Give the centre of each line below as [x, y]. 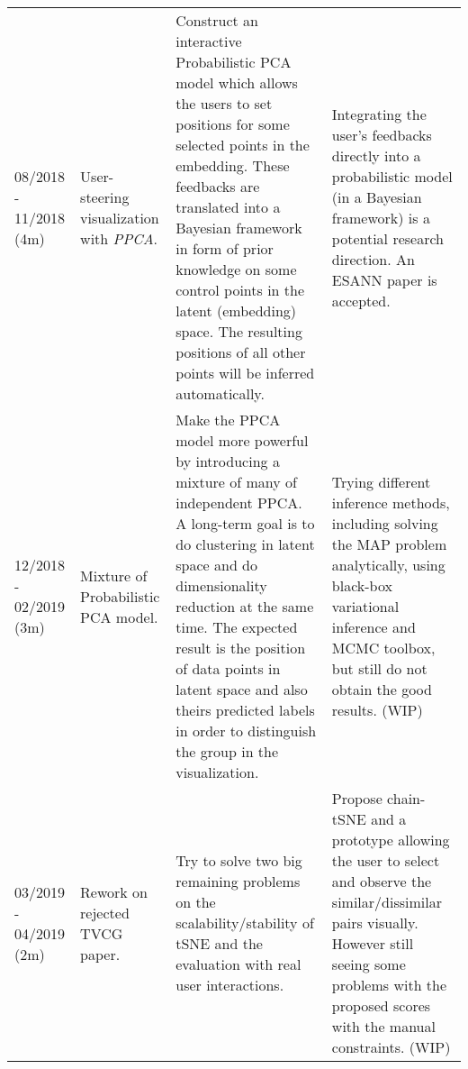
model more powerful [242, 440]
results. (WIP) [377, 710]
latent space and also [242, 689]
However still [373, 943]
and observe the [382, 881]
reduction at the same [245, 606]
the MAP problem [389, 544]
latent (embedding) [236, 311]
